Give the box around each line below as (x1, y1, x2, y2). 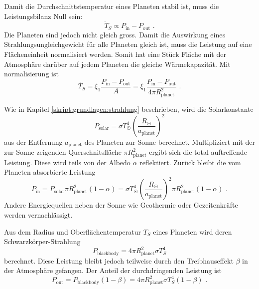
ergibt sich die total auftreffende (149, 147, 247, 157)
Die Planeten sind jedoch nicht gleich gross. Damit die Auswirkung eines (4, 29, 225, 39)
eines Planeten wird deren (153, 226, 232, 237)
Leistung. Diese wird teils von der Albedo (4, 157, 130, 167)
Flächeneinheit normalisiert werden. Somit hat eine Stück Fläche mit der (4, 49, 226, 59)
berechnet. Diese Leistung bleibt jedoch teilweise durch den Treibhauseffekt (4, 255, 234, 266)
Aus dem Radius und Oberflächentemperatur (4, 226, 141, 237)
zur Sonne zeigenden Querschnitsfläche (4, 147, 122, 157)
